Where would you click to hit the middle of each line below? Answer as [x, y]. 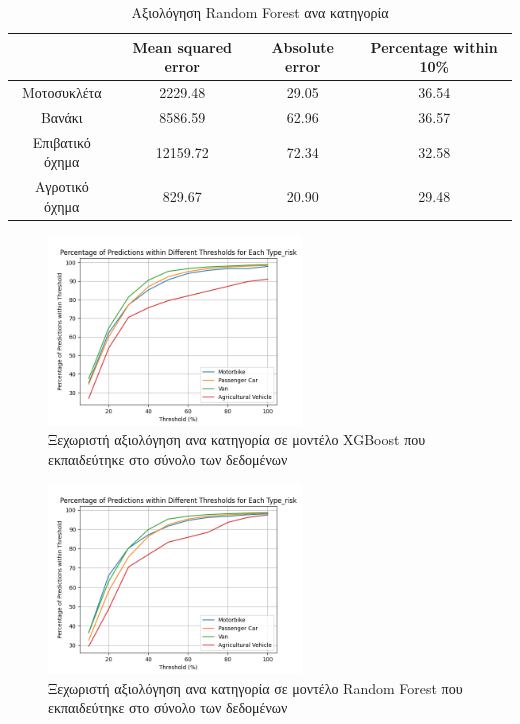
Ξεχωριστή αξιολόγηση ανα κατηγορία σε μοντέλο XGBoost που [237, 439]
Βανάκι [61, 116]
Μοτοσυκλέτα [61, 92]
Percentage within [434, 46]
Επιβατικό [61, 141]
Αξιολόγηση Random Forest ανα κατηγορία [260, 12]
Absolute [302, 46]
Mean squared [182, 46]
